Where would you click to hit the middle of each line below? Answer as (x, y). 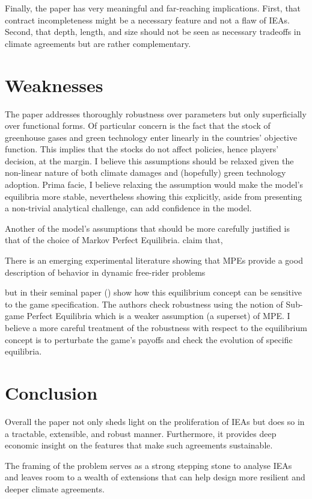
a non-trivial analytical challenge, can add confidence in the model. (128, 208)
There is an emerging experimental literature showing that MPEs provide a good (154, 260)
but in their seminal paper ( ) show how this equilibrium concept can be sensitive (154, 292)
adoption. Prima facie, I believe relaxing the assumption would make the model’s (154, 184)
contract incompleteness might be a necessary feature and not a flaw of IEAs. (147, 20)
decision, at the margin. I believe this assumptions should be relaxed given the (149, 160)
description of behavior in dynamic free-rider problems (105, 272)
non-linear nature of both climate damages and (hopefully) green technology (145, 172)
